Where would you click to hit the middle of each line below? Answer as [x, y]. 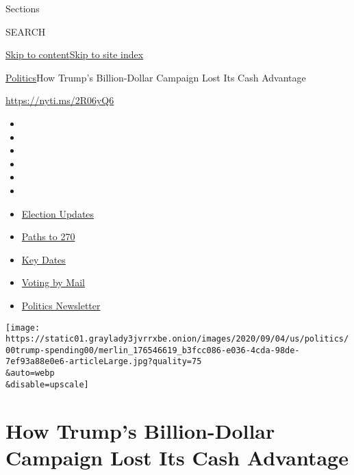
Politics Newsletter [61, 305]
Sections [23, 8]
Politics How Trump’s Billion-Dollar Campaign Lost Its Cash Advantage [156, 77]
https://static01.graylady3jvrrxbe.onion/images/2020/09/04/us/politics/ [177, 339]
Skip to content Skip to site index [75, 54]
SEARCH [26, 31]
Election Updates [58, 213]
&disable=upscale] [47, 384]
